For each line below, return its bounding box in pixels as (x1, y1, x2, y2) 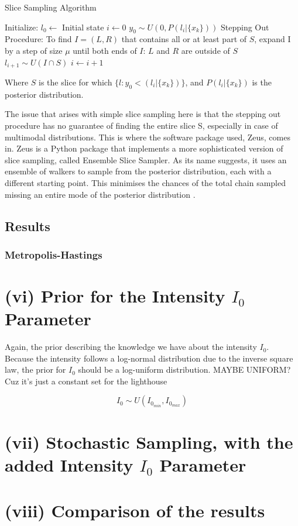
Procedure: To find (5, 33, 72, 45)
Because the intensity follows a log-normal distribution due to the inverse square (5, 352, 293, 364)
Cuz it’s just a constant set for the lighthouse (5, 374, 167, 387)
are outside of (181, 44, 230, 56)
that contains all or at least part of (121, 33, 247, 45)
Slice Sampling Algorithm (5, 1, 97, 13)
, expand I (254, 33, 291, 45)
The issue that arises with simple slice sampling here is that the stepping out (5, 108, 281, 120)
